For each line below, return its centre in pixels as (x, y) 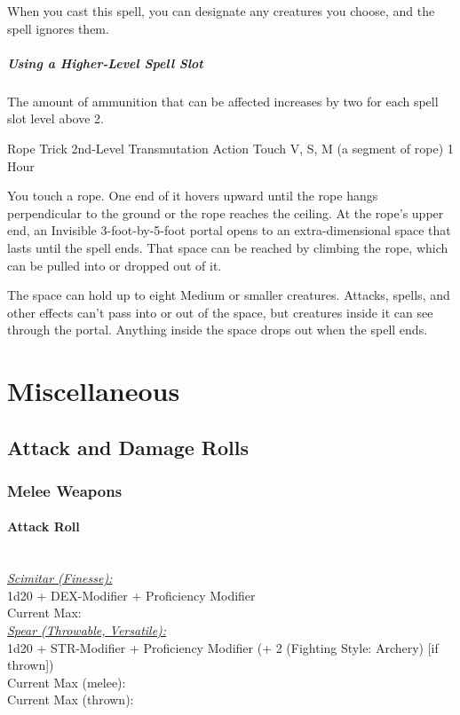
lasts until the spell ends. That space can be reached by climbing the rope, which (228, 247)
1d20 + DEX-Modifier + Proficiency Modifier (131, 595)
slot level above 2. (56, 118)
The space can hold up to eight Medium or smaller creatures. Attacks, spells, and (229, 295)
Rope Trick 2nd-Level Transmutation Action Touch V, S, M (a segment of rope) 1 (230, 148)
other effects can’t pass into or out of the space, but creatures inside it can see (220, 312)
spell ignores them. (58, 28)
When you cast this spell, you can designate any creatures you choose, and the (221, 11)
